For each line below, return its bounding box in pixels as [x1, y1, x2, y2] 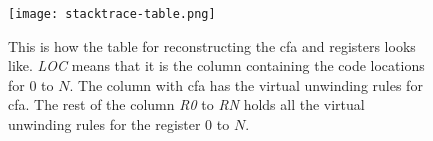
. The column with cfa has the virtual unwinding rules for [69, 74, 423, 95]
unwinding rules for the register [8, 114, 201, 135]
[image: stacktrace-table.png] [8, 7, 216, 21]
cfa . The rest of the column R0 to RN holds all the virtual [8, 94, 365, 115]
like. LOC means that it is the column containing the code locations [8, 55, 425, 76]
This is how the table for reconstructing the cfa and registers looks [8, 35, 416, 56]
